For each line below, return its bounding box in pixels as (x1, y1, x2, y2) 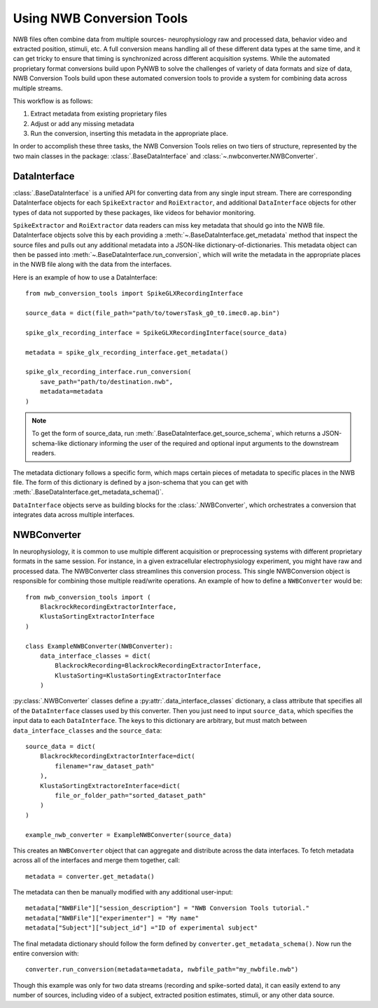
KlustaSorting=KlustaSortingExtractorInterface (55, 671, 221, 679)
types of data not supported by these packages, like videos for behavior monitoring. (13, 208, 255, 216)
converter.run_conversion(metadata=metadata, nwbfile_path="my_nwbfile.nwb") (25, 965, 299, 974)
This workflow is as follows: (13, 97, 93, 105)
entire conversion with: (13, 949, 80, 958)
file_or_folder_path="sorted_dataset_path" (55, 792, 206, 799)
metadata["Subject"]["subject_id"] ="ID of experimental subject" (25, 924, 258, 932)
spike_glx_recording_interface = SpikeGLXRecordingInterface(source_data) (25, 329, 288, 336)
